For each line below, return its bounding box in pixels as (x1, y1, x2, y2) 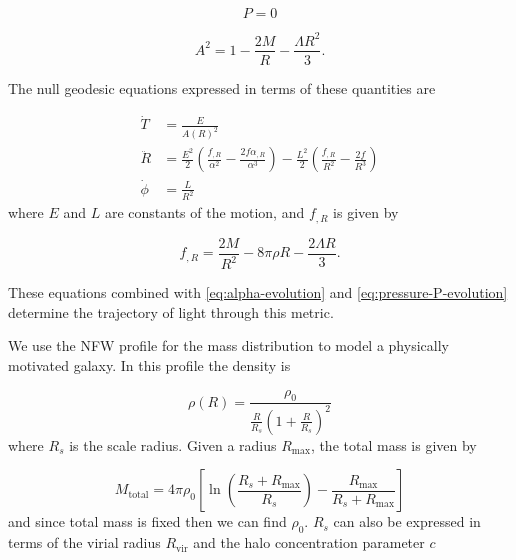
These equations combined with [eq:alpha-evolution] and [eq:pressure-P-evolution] (8, 282, 508, 303)
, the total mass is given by (310, 434, 477, 455)
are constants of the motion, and (104, 202, 305, 223)
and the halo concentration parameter (193, 532, 425, 553)
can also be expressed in (333, 511, 481, 532)
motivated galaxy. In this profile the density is (8, 355, 291, 376)
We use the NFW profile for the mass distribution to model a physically (8, 335, 449, 356)
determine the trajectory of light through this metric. (8, 301, 334, 322)
